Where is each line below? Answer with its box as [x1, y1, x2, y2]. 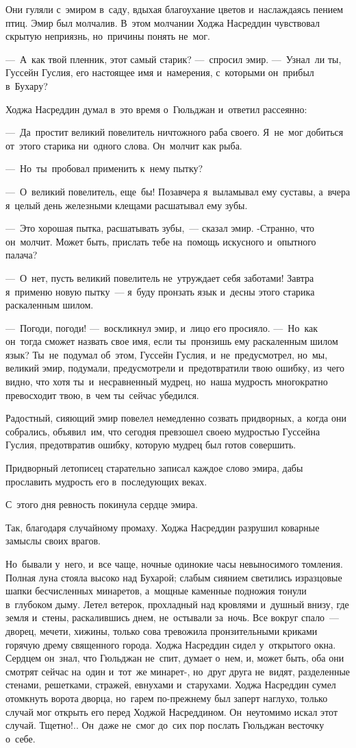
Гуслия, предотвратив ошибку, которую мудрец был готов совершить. [5, 437, 296, 452]
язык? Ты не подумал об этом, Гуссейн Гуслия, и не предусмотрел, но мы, [5, 347, 328, 361]
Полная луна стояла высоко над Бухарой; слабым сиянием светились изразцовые [5, 570, 342, 584]
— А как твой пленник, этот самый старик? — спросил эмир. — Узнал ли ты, [5, 51, 342, 66]
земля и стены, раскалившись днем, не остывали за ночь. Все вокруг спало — [5, 610, 340, 625]
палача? [5, 248, 38, 262]
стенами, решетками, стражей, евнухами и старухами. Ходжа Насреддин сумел [5, 677, 336, 692]
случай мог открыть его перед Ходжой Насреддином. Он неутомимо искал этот [5, 704, 338, 719]
